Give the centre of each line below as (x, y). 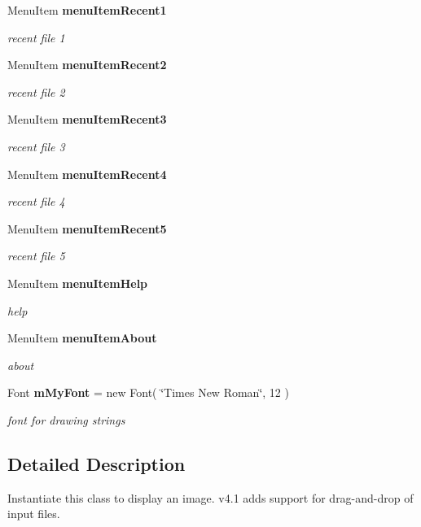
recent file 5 (36, 256)
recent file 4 (36, 201)
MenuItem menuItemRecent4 (87, 174)
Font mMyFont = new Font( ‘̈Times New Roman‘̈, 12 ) (148, 392)
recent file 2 (36, 91)
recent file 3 (36, 146)
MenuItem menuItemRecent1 (87, 10)
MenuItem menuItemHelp (78, 283)
